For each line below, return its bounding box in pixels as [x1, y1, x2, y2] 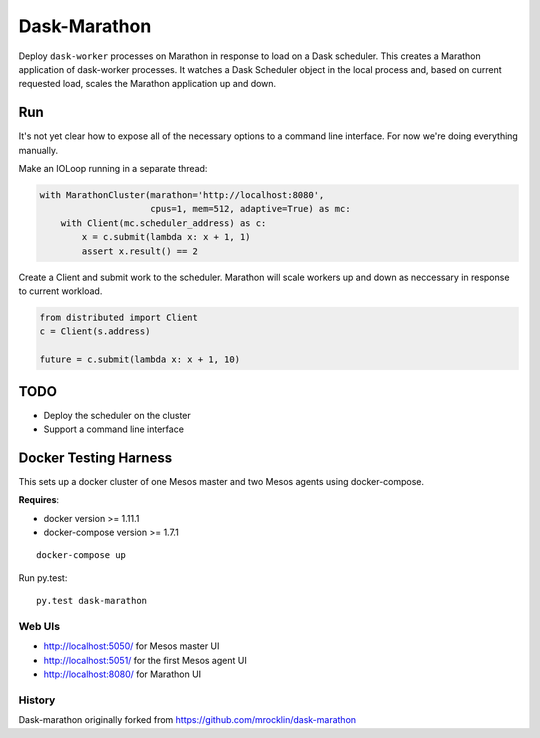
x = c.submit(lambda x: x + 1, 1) [81, 231, 251, 243]
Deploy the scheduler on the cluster [43, 409, 192, 421]
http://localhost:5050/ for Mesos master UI [43, 640, 220, 652]
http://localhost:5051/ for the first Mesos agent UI [43, 654, 247, 666]
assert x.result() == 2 [81, 245, 199, 257]
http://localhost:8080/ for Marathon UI [43, 668, 202, 680]
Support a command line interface [43, 423, 185, 435]
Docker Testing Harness [18, 449, 173, 466]
